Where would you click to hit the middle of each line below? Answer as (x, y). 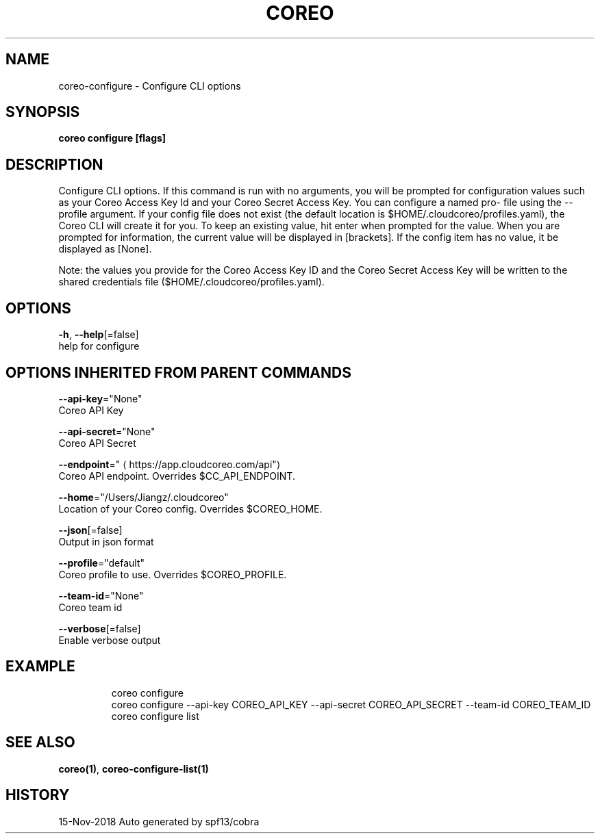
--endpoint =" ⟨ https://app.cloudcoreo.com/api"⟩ (170, 464)
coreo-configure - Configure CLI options (150, 86)
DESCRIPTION (54, 164)
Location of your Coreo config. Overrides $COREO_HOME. (190, 508)
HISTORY (38, 795)
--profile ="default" (101, 563)
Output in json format (106, 541)
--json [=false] (90, 530)
